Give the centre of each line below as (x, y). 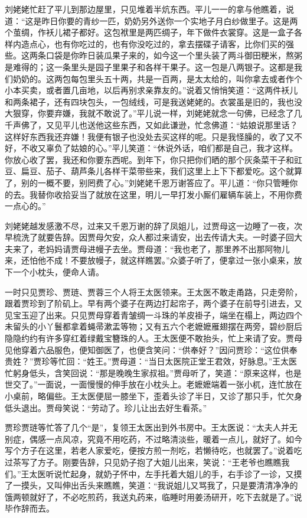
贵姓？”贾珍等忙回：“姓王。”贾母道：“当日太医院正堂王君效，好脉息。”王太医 (151, 361)
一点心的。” (25, 206)
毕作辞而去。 (30, 508)
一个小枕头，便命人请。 (58, 272)
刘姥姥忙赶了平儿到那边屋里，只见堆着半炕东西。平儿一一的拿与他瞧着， (145, 9)
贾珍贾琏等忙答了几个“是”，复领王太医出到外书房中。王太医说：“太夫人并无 (151, 427)
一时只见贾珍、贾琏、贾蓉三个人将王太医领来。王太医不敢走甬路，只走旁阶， (153, 291)
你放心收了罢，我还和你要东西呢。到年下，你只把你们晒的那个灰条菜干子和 (149, 159)
